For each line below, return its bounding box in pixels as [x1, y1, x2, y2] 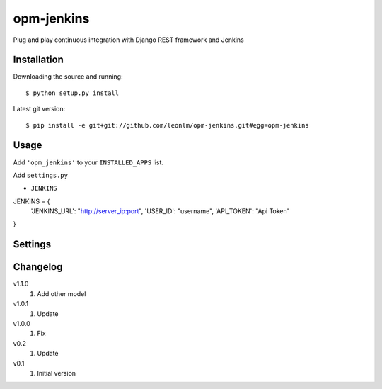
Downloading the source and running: [13, 72, 123, 81]
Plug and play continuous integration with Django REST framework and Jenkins [13, 35, 244, 44]
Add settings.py [13, 171, 69, 179]
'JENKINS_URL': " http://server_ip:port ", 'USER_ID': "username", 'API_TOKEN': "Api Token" [30, 207, 290, 215]
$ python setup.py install [25, 89, 120, 97]
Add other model [37, 289, 86, 298]
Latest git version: [13, 105, 66, 113]
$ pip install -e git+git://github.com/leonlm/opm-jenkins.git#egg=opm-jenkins [25, 121, 309, 129]
